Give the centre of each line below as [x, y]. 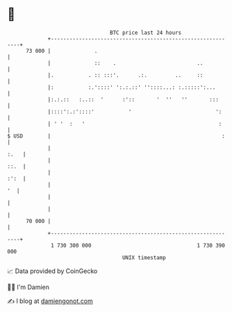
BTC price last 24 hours [146, 33]
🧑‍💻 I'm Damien [28, 287]
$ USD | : [116, 136]
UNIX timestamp [144, 257]
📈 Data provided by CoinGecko [52, 271]
